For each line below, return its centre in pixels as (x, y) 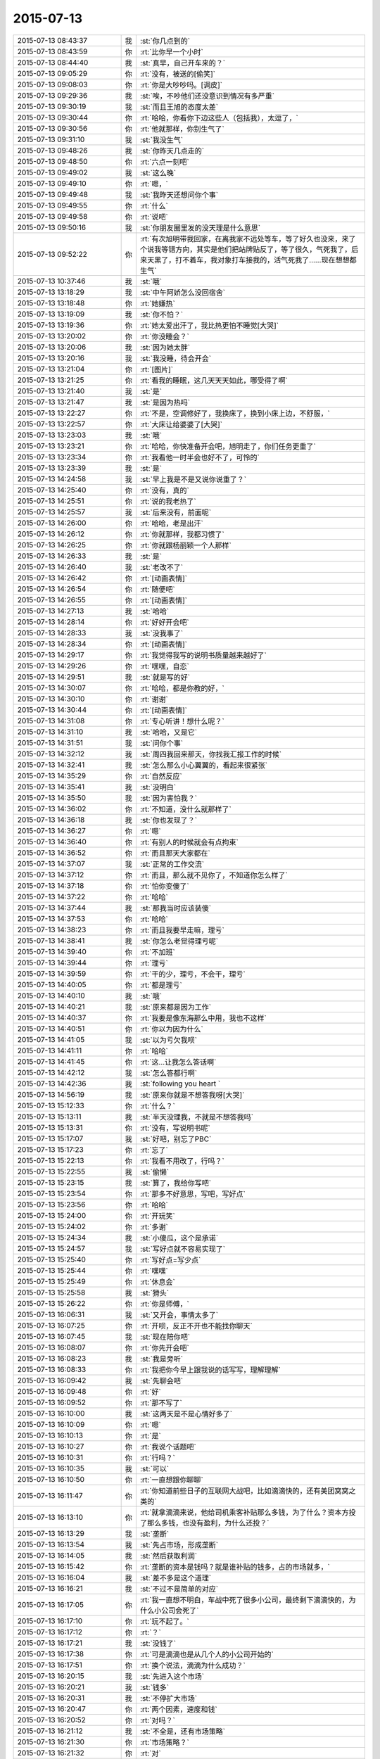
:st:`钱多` (154, 1687)
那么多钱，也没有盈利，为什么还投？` (208, 1523)
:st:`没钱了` (158, 1643)
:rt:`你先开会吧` (164, 1347)
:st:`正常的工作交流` (172, 864)
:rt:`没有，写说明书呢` (175, 1128)
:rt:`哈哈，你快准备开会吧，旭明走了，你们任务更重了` (228, 446)
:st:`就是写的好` (165, 677)
